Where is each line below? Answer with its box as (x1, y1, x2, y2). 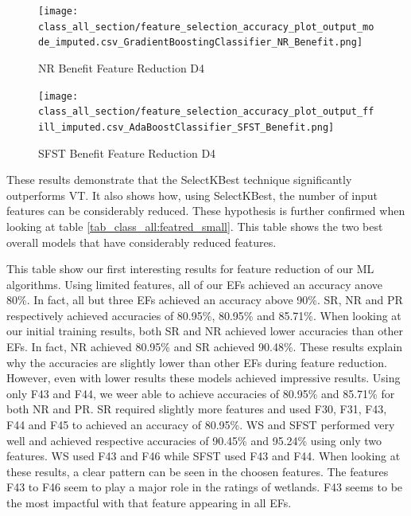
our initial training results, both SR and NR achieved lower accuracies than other (6, 322, 404, 339)
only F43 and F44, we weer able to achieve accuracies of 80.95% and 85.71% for (6, 385, 395, 401)
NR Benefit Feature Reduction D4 (38, 59, 205, 76)
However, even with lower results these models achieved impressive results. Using (6, 369, 401, 386)
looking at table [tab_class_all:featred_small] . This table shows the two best (6, 217, 383, 234)
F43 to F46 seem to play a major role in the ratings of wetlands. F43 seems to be (6, 479, 403, 495)
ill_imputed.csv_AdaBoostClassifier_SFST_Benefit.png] (38, 121, 335, 133)
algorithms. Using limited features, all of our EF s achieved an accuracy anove (6, 276, 382, 292)
